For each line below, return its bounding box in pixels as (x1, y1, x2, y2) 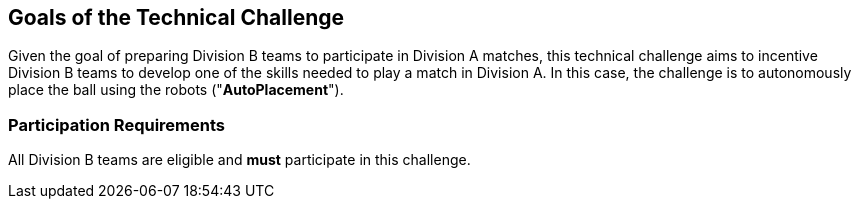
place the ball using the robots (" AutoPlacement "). (8, 81, 344, 99)
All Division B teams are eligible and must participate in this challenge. (8, 151, 471, 169)
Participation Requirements (8, 114, 225, 135)
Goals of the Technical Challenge (8, 5, 345, 30)
